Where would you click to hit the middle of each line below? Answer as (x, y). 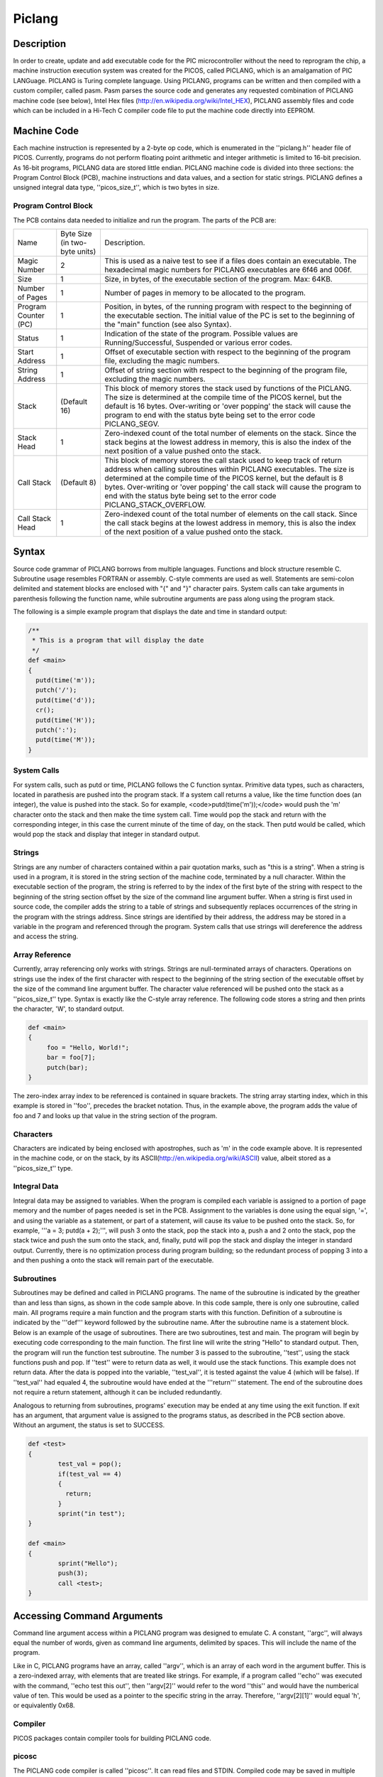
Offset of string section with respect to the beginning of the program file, (226, 370)
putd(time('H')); (66, 720)
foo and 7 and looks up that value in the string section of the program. (115, 1115)
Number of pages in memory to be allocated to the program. (205, 293)
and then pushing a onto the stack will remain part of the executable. (113, 1260)
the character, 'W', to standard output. (68, 1009)
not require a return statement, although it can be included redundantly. (118, 1392)
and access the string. (45, 936)
